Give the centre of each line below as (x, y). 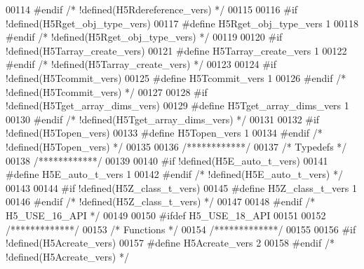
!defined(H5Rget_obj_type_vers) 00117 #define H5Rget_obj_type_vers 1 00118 (182, 23)
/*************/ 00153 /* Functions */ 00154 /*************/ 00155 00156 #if (181, 229)
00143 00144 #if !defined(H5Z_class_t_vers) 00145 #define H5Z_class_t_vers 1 (182, 187)
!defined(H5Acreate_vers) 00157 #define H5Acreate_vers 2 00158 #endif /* (170, 243)
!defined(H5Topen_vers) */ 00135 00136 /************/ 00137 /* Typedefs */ (176, 146)
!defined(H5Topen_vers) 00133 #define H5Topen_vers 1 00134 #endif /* (164, 133)
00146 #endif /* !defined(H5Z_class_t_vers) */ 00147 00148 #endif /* (161, 201)
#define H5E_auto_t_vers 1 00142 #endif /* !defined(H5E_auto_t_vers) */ (174, 174)
